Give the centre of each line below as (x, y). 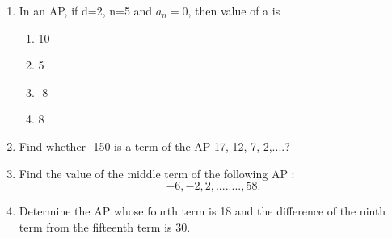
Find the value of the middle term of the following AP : (157, 173)
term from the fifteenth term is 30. (105, 226)
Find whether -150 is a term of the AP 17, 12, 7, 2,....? (154, 146)
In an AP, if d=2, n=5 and (86, 10)
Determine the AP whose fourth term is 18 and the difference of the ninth (202, 211)
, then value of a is (234, 10)
